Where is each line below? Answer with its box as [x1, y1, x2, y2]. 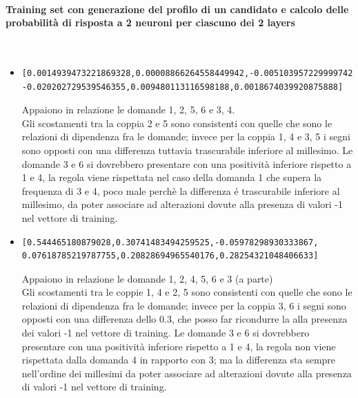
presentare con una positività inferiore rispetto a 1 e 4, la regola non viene [21, 339, 336, 353]
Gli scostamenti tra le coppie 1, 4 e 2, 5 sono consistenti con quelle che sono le [21, 285, 352, 299]
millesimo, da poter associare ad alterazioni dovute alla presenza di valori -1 [21, 197, 344, 211]
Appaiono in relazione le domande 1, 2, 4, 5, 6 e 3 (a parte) [21, 271, 273, 285]
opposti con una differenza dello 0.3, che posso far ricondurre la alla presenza [21, 312, 348, 326]
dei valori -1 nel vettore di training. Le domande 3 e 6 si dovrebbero [21, 325, 310, 340]
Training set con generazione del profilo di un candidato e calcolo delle [6, 1, 349, 16]
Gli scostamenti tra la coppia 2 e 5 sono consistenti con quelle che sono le [21, 115, 332, 130]
